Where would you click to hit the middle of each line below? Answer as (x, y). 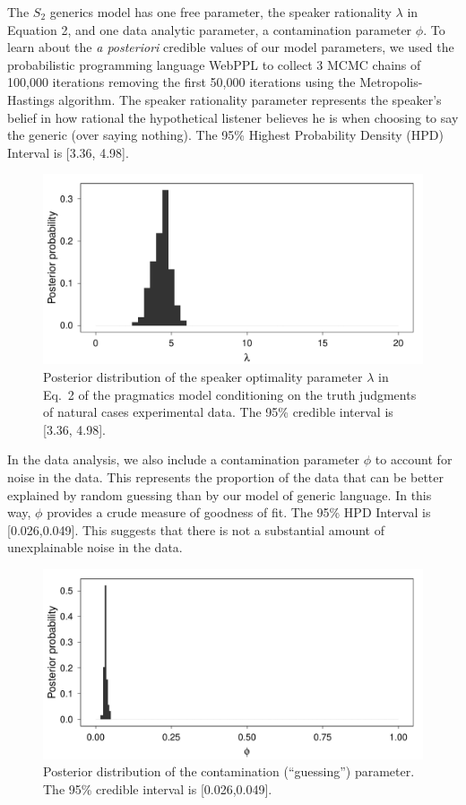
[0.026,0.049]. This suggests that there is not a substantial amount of (196, 529)
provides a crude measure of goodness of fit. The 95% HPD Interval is (239, 512)
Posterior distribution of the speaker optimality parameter (203, 376)
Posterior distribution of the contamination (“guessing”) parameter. (229, 771)
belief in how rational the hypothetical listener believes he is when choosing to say (233, 117)
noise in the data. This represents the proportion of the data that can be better (226, 476)
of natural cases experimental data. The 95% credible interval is (218, 412)
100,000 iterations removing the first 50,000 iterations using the (181, 82)
